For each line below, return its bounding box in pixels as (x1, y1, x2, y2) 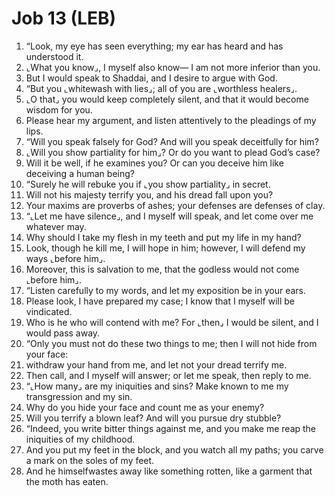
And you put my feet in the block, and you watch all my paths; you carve (25, 443, 324, 456)
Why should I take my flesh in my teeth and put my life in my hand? (25, 231, 302, 243)
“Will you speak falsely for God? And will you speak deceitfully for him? (25, 135, 319, 147)
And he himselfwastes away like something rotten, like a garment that (25, 465, 313, 477)
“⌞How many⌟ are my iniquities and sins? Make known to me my (25, 380, 289, 392)
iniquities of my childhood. (25, 433, 136, 445)
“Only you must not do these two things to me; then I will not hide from (25, 337, 318, 349)
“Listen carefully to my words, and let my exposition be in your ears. (25, 284, 306, 296)
